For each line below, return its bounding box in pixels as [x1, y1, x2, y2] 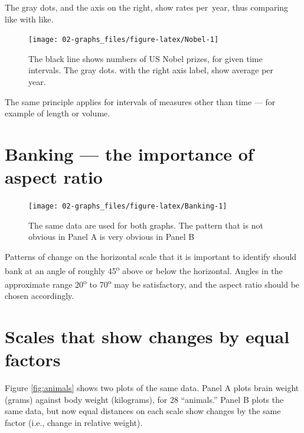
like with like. [5, 12, 54, 25]
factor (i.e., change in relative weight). [5, 416, 143, 428]
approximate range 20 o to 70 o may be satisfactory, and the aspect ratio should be [5, 276, 300, 290]
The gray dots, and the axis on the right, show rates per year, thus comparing [5, 1, 289, 13]
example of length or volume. [5, 107, 110, 119]
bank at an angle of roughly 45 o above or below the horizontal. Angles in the [5, 262, 283, 276]
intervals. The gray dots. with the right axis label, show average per [28, 64, 274, 76]
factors [5, 347, 61, 372]
